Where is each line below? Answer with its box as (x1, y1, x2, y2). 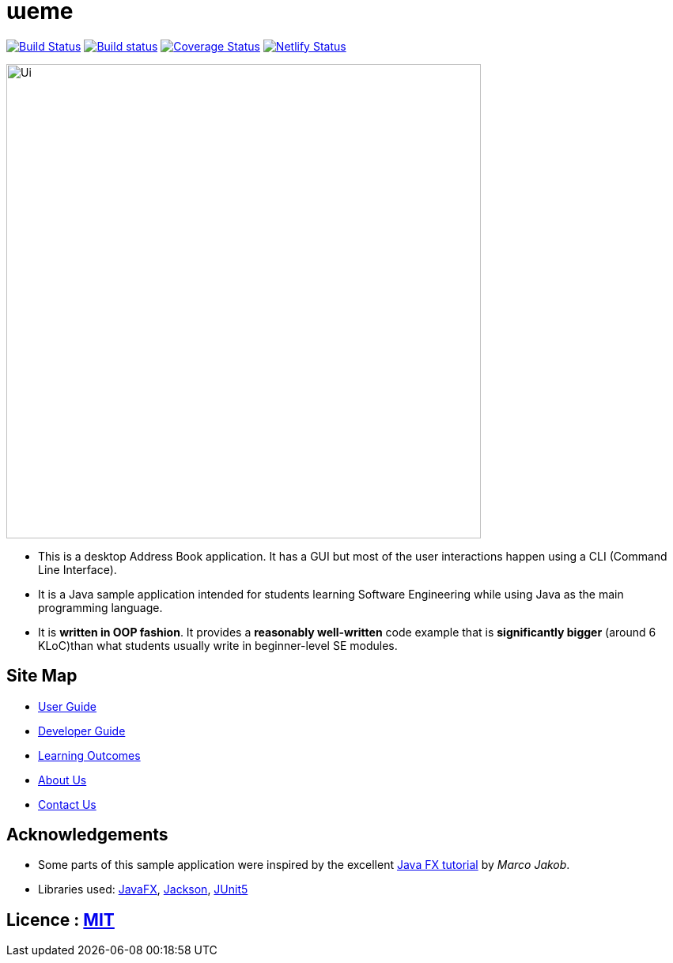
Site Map (6, 666, 78, 686)
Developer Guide (38, 723, 126, 738)
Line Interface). (38, 562, 117, 576)
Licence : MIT (6, 909, 115, 930)
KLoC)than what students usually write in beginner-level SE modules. (38, 638, 398, 652)
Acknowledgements (6, 825, 168, 845)
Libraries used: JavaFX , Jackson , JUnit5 (38, 882, 248, 897)
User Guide (38, 699, 97, 713)
